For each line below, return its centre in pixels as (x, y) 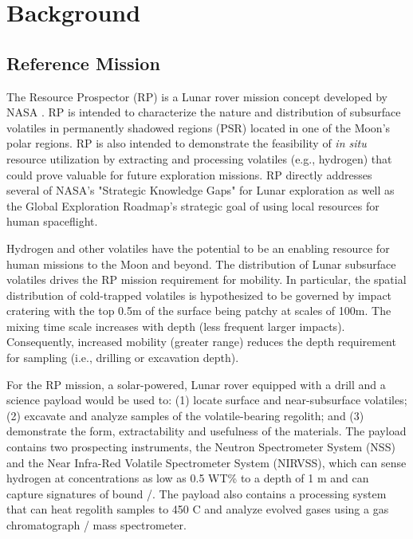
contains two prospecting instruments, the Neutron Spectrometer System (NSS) (201, 447)
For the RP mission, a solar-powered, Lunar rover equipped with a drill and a (196, 384)
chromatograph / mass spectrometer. (96, 525)
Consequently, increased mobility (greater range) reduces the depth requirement (201, 342)
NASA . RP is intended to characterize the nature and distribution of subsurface (204, 112)
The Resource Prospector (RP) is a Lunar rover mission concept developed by (197, 96)
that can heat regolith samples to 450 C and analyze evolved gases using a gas (198, 509)
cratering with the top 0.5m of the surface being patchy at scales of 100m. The (199, 311)
